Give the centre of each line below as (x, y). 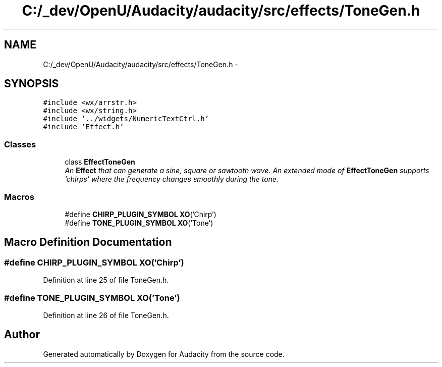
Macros (19, 197)
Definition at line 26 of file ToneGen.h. (106, 315)
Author (22, 335)
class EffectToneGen (100, 162)
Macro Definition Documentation (88, 242)
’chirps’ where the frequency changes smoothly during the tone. (172, 179)
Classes (20, 144)
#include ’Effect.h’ (84, 127)
